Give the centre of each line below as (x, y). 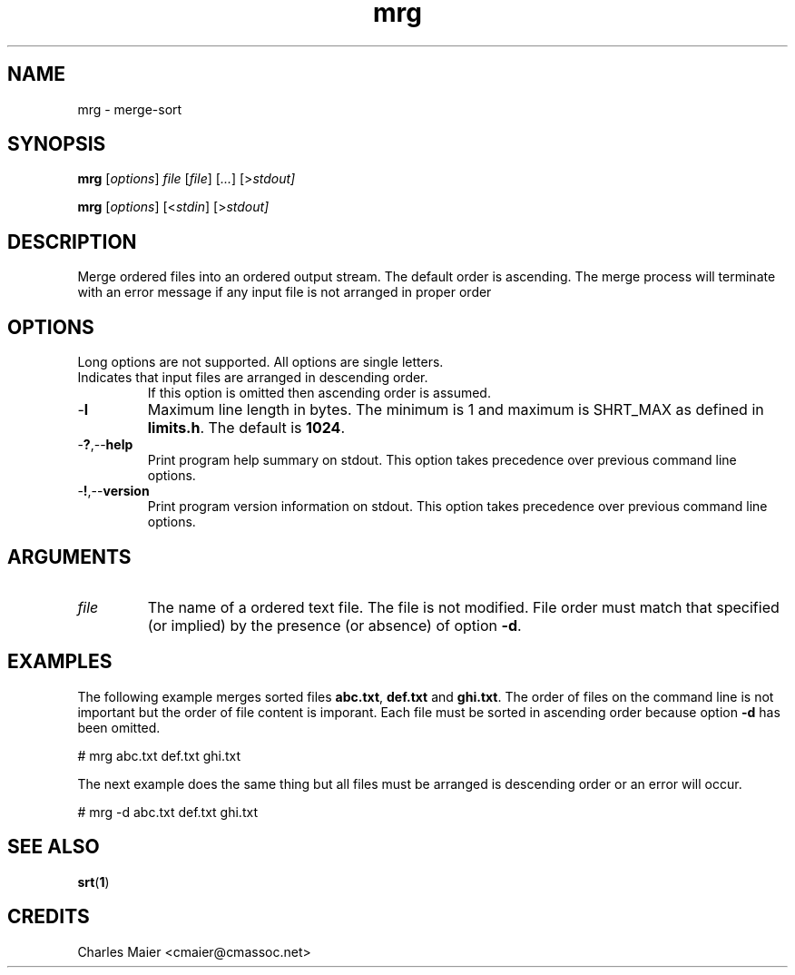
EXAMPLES (60, 662)
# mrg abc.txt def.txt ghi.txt (159, 755)
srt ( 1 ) (93, 881)
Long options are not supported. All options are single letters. (260, 362)
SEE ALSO (54, 847)
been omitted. (119, 727)
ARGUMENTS (69, 556)
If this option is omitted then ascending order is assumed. (319, 393)
